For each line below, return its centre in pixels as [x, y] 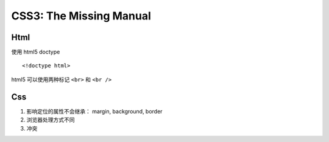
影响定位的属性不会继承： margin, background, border [94, 111]
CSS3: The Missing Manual [81, 16]
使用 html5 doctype [36, 52]
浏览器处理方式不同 [51, 120]
